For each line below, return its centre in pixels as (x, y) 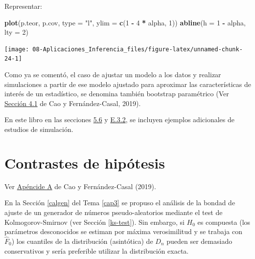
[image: (17, 49)
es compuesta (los (224, 222)
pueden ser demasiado (199, 241)
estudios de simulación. (39, 129)
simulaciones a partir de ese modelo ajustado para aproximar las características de (128, 84)
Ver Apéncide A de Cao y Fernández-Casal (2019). (80, 186)
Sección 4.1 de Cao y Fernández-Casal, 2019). (73, 103)
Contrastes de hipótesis (85, 162)
